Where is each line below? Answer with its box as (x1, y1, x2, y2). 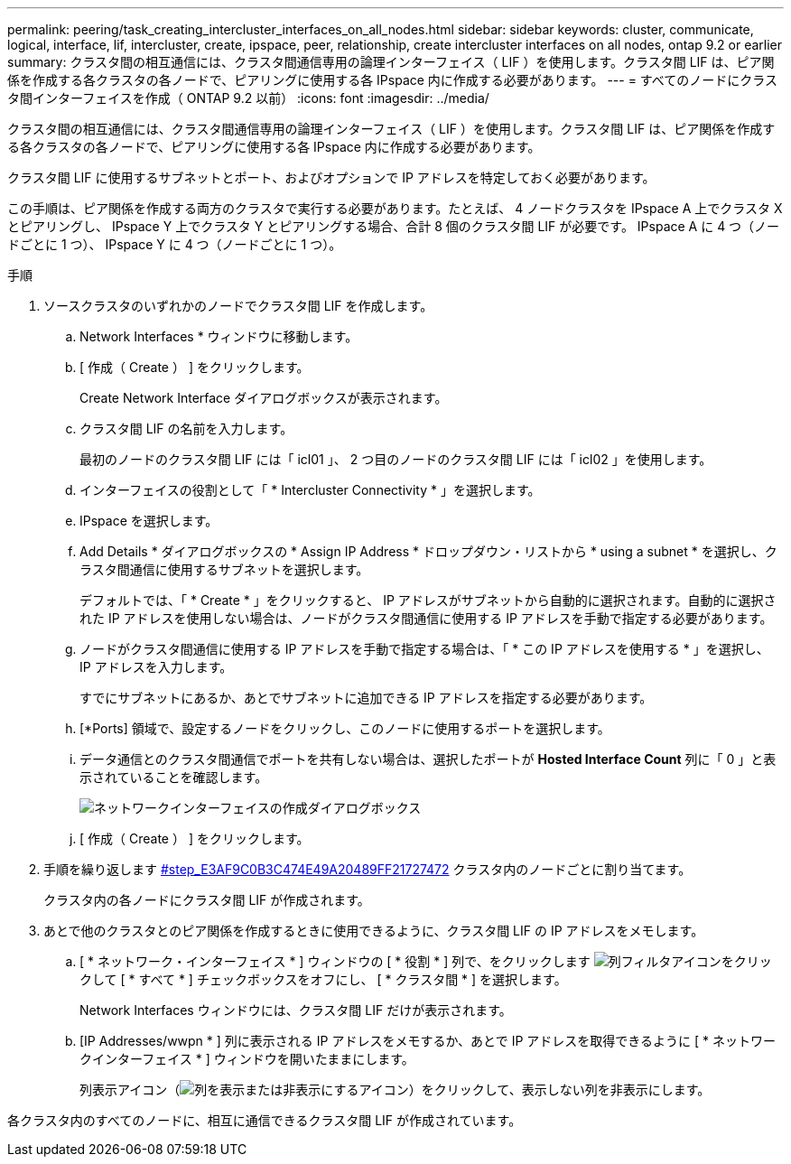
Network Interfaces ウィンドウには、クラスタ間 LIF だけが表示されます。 (79, 1002, 512, 1018)
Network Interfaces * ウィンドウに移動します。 (79, 329, 358, 344)
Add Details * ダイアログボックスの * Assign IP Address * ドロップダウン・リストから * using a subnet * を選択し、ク (79, 544, 777, 559)
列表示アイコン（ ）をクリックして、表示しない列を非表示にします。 (79, 1082, 711, 1097)
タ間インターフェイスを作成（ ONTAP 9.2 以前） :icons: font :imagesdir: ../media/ (7, 90, 489, 106)
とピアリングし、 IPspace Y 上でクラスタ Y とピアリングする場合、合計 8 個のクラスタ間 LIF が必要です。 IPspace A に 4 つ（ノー (7, 219, 780, 234)
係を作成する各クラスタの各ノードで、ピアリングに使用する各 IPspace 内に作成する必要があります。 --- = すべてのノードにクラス (7, 72, 778, 88)
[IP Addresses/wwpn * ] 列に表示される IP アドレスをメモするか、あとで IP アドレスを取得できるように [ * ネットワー (79, 1033, 776, 1048)
